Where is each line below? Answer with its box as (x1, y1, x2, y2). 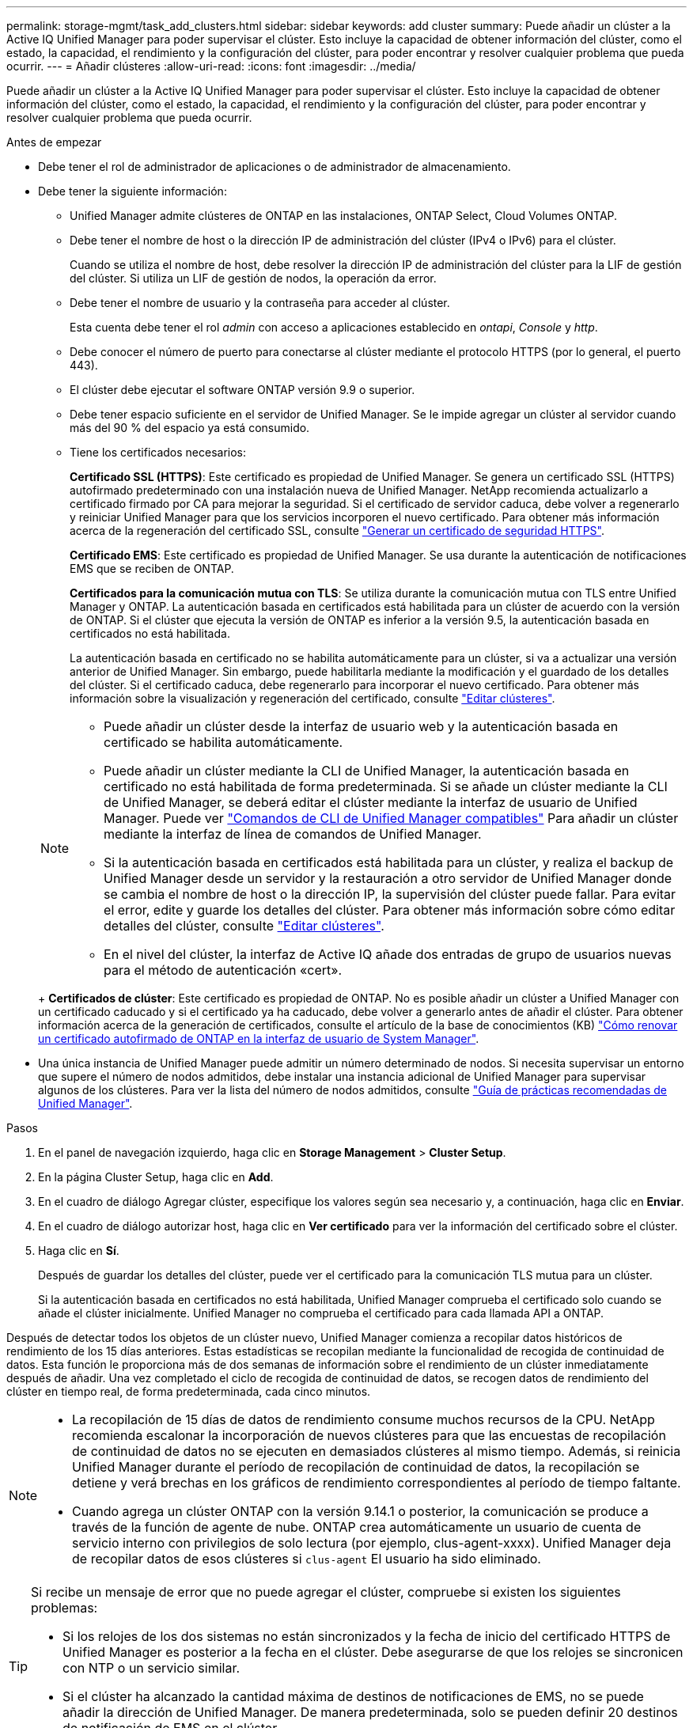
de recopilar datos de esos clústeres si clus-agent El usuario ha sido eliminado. (72, 1551, 541, 1567)
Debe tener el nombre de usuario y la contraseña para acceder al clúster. (70, 296, 450, 309)
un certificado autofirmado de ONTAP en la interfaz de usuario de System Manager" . (38, 1032, 479, 1045)
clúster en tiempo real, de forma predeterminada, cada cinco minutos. (6, 1385, 371, 1398)
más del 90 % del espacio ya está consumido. (70, 421, 310, 434)
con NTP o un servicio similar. (62, 1660, 240, 1676)
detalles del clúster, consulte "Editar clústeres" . (104, 918, 384, 934)
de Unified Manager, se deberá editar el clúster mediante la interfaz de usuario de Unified (104, 794, 638, 810)
